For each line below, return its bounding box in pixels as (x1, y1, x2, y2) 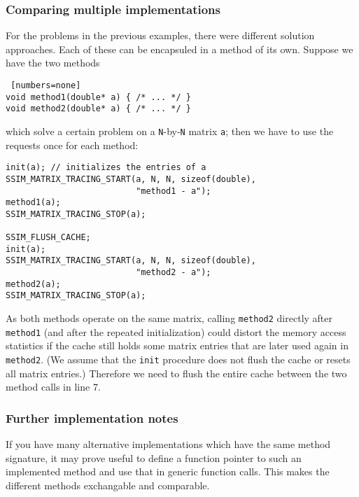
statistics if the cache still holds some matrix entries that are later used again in (6, 338, 349, 353)
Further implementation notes (6, 409, 178, 426)
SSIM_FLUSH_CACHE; (6, 232, 91, 243)
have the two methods (6, 55, 100, 70)
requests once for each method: (6, 137, 139, 152)
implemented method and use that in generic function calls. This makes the (6, 464, 330, 479)
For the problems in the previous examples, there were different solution (6, 28, 315, 43)
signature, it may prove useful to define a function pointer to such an (6, 450, 302, 465)
